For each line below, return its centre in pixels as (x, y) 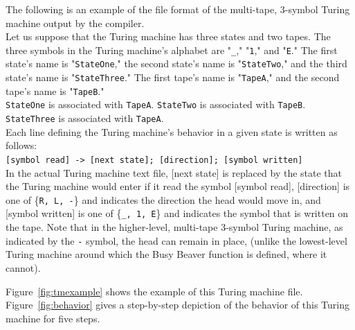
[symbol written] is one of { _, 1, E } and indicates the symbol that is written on (177, 213)
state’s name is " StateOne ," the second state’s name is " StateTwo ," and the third (176, 63)
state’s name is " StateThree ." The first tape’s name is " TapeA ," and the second (173, 77)
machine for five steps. (53, 318)
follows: (21, 145)
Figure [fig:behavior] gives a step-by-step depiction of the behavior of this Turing (177, 305)
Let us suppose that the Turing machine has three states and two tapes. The (168, 36)
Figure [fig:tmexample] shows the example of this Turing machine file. (154, 291)
